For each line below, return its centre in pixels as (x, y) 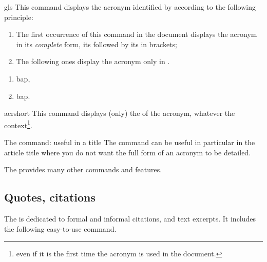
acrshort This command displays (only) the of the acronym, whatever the (120, 113)
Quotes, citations (50, 197)
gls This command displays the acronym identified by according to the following (130, 7)
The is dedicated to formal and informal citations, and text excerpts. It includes (130, 218)
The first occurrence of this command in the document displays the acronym (137, 34)
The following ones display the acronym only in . (93, 61)
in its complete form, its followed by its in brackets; (97, 44)
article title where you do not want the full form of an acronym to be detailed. (128, 152)
